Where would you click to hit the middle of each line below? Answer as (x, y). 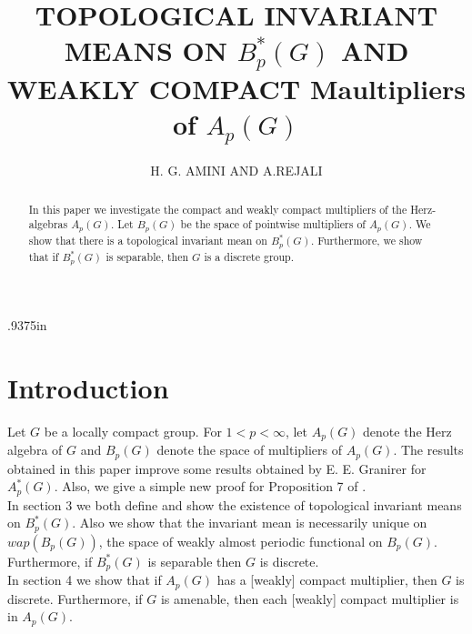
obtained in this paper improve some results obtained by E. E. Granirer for (217, 468)
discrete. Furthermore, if (75, 598)
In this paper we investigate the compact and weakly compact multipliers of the (218, 209)
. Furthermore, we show (367, 241)
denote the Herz (407, 431)
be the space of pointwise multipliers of (273, 224)
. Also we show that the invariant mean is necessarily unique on (250, 523)
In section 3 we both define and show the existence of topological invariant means (235, 504)
